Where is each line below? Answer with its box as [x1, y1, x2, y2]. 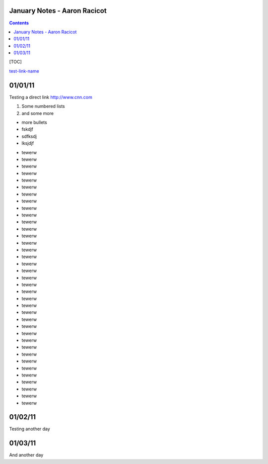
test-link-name [9, 68, 39, 74]
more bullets [21, 119, 47, 125]
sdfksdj [21, 133, 37, 139]
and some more [21, 110, 54, 116]
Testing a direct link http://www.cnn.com [9, 94, 93, 100]
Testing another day [9, 426, 51, 432]
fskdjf [21, 126, 33, 132]
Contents [9, 20, 29, 26]
